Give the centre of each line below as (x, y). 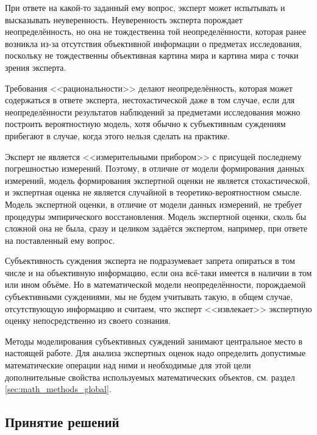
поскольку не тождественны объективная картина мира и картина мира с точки (152, 55)
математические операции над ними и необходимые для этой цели (128, 365)
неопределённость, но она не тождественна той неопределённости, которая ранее (155, 31)
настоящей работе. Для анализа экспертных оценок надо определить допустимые (155, 353)
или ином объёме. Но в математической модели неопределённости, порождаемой (155, 284)
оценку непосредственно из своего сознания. (88, 320)
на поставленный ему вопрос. (60, 240)
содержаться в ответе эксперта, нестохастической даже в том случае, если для (150, 100)
